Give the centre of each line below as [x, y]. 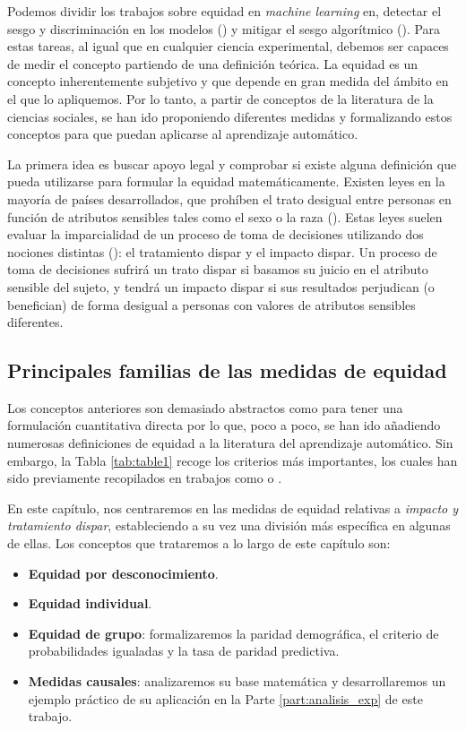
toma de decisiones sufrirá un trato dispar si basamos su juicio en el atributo [218, 269]
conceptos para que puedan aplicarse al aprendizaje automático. [183, 134]
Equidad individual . [90, 603]
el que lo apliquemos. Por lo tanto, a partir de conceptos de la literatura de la [220, 98]
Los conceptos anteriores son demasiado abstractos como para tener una [205, 407]
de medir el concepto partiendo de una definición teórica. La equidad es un [213, 63]
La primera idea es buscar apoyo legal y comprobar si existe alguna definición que [232, 163]
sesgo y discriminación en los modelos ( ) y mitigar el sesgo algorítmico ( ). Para [224, 28]
